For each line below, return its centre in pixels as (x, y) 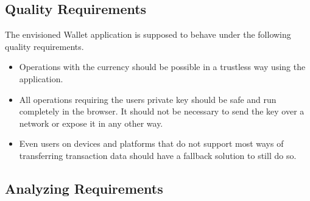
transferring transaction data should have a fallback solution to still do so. (158, 155)
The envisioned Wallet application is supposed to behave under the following (148, 34)
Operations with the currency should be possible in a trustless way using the (162, 67)
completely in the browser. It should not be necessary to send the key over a (162, 111)
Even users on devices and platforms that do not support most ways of (151, 143)
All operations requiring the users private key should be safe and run (148, 99)
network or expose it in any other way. (91, 123)
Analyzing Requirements (84, 188)
